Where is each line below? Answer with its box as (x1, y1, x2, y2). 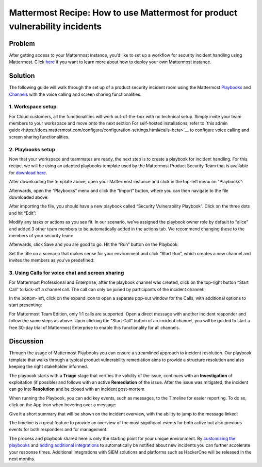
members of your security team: (9, 232, 74, 238)
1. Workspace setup (9, 104, 57, 110)
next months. (9, 456, 35, 462)
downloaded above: (9, 194, 49, 200)
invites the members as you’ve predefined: (9, 258, 95, 263)
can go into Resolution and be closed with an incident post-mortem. (9, 386, 146, 392)
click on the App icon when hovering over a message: (9, 402, 116, 408)
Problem (9, 39, 35, 48)
